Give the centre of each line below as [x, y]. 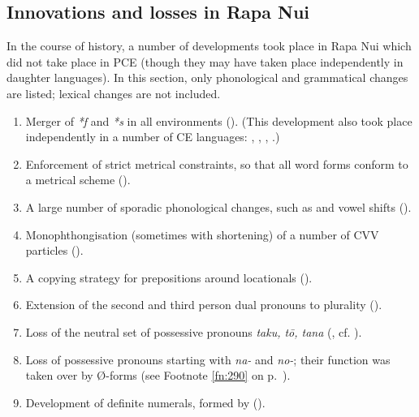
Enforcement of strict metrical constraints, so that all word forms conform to [217, 163]
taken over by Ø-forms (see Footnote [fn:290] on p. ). [158, 375]
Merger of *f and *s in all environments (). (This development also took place [219, 120]
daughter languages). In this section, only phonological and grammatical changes [207, 77]
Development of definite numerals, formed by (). [145, 402]
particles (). [54, 250]
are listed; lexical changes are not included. [114, 93]
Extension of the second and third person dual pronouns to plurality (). [204, 305]
